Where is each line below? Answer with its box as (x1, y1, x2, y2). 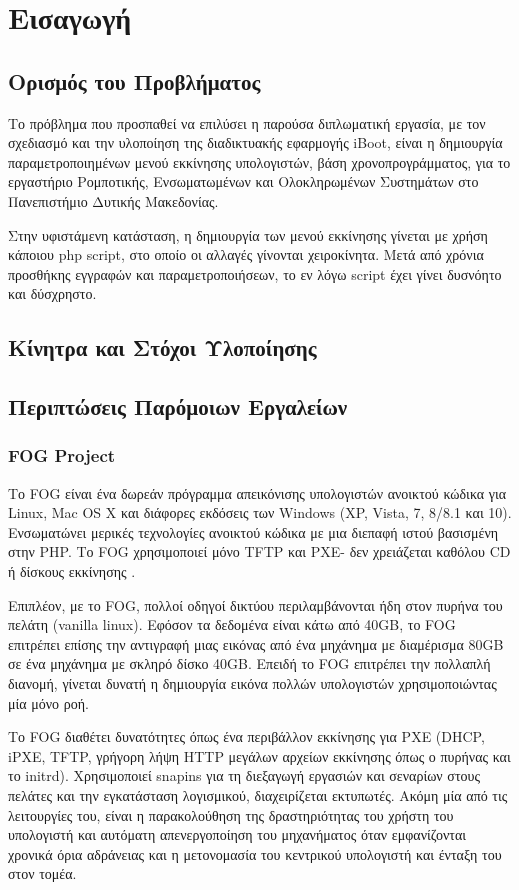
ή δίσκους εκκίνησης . (8, 561, 136, 582)
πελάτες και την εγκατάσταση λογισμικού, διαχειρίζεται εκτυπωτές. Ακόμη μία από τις (8, 785, 508, 806)
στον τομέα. (8, 863, 77, 884)
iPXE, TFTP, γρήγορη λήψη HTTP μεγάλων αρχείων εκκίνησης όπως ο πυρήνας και (8, 745, 511, 766)
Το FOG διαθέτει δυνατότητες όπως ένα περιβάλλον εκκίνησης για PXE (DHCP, (8, 726, 485, 747)
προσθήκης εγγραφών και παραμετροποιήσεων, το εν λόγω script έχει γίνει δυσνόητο (8, 263, 502, 284)
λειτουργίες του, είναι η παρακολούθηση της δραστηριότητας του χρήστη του (8, 804, 454, 825)
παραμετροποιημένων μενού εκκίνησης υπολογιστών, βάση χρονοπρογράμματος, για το (8, 151, 511, 172)
